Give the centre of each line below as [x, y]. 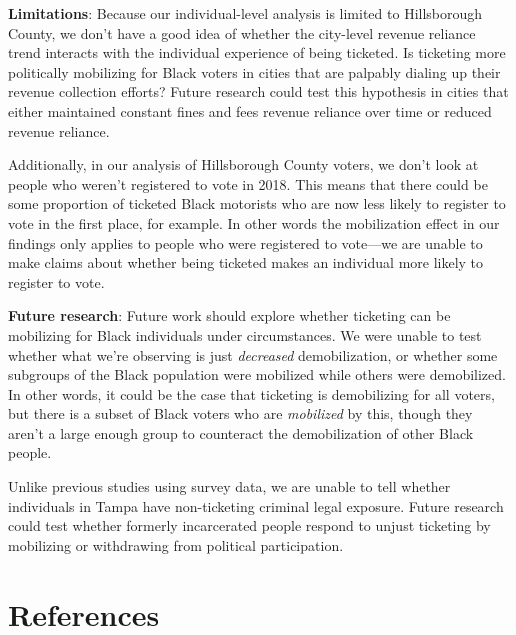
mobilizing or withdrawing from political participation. [176, 544]
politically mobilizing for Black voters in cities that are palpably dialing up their [254, 71]
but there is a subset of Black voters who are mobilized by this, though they [240, 413]
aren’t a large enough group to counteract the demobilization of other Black [241, 432]
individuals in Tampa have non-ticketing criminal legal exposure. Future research [256, 505]
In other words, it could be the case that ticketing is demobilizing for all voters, [251, 393]
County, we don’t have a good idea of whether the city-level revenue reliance [242, 32]
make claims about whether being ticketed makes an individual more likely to [246, 262]
